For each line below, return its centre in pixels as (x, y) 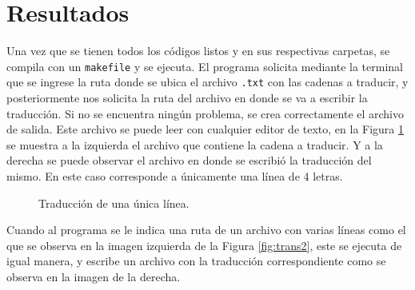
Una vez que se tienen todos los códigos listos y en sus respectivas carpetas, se (198, 51)
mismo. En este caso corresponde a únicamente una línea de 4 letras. (175, 176)
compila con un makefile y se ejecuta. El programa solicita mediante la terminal (205, 66)
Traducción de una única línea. (114, 203)
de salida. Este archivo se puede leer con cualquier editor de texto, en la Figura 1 (206, 129)
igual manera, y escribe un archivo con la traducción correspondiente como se (196, 261)
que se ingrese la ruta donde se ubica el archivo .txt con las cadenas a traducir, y (207, 82)
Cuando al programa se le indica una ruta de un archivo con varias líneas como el (206, 230)
